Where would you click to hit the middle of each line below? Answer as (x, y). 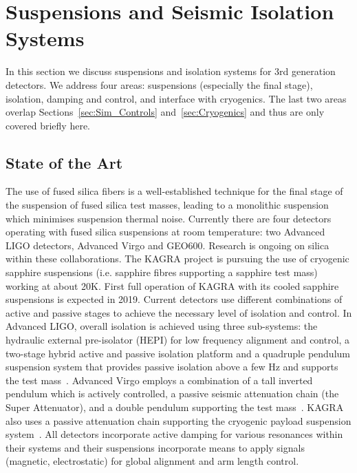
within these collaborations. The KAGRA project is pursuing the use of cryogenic (177, 259)
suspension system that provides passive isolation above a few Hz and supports (172, 367)
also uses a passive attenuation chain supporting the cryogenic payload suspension (178, 420)
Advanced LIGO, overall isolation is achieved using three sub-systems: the (162, 326)
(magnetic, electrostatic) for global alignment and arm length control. (152, 461)
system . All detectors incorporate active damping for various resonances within (174, 434)
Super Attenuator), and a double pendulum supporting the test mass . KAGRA (175, 407)
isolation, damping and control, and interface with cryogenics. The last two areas (176, 98)
